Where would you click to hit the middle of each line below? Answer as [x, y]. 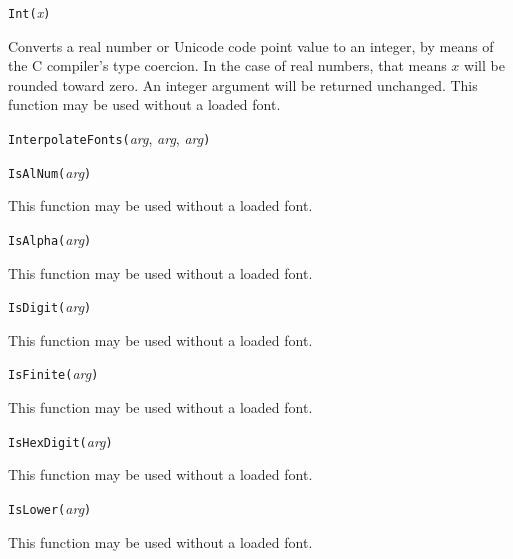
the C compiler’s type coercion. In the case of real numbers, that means [227, 65]
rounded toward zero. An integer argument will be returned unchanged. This [243, 84]
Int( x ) [29, 12]
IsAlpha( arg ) [50, 238]
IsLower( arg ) [50, 507]
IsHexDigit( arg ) [60, 440]
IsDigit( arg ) [50, 306]
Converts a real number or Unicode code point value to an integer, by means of [251, 45]
